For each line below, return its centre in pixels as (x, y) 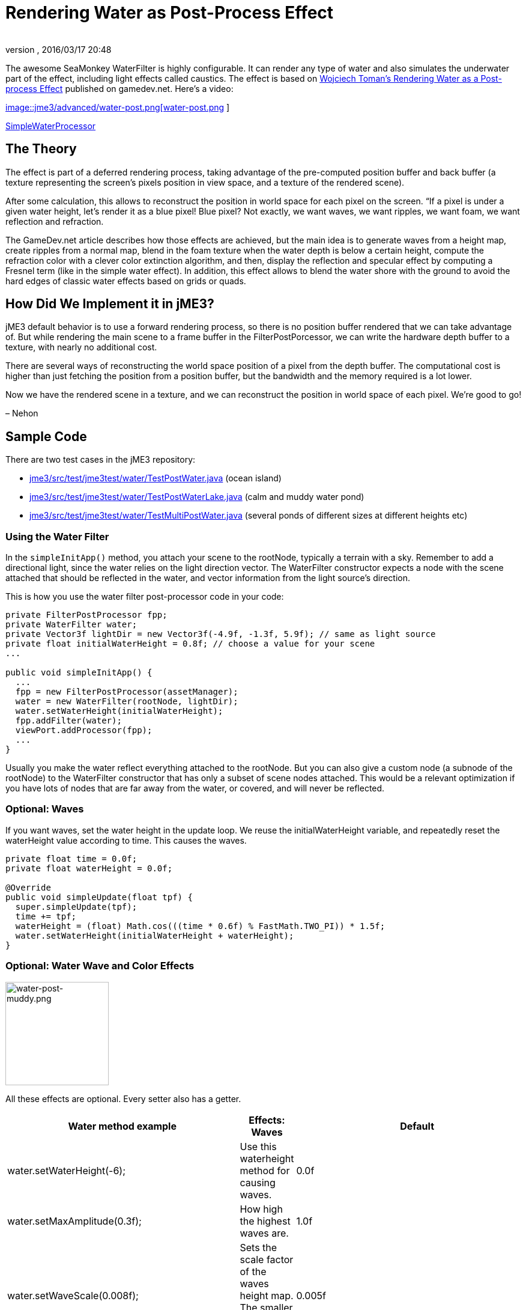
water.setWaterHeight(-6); (66, 1170)
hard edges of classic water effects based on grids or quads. (126, 281)
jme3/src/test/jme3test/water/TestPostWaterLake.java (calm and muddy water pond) (197, 497)
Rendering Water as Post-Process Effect (170, 13)
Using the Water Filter (57, 536)
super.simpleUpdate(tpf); (76, 906)
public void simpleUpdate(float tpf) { (99, 897)
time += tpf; (46, 916)
